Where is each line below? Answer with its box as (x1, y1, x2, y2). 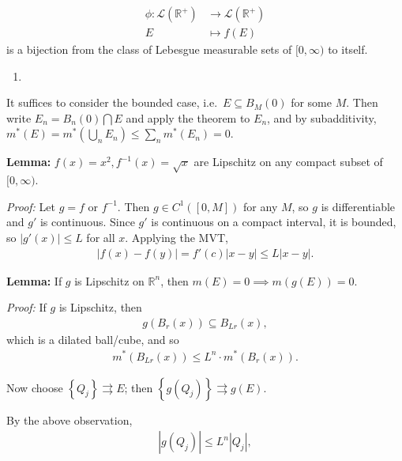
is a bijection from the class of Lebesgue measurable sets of (6, 41, 292, 58)
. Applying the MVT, (125, 229, 228, 245)
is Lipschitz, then (58, 299, 142, 316)
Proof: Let (6, 198, 55, 214)
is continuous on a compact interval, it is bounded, (151, 213, 396, 230)
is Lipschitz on (74, 272, 145, 289)
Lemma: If (6, 272, 62, 289)
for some (291, 94, 332, 111)
